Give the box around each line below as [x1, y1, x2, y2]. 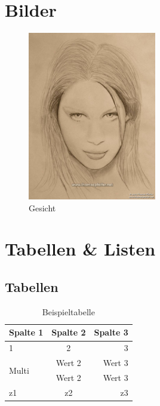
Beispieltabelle [42, 305, 95, 318]
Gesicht [29, 201, 56, 214]
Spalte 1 [9, 326, 44, 339]
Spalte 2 [51, 326, 86, 339]
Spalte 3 [94, 326, 128, 339]
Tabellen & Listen [5, 236, 156, 261]
